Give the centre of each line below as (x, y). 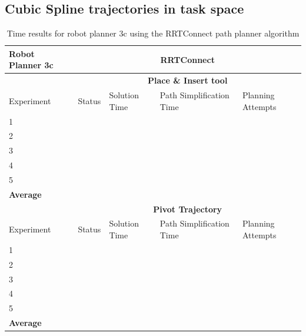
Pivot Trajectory (188, 209)
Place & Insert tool (188, 80)
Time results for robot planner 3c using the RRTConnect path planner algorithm (153, 33)
